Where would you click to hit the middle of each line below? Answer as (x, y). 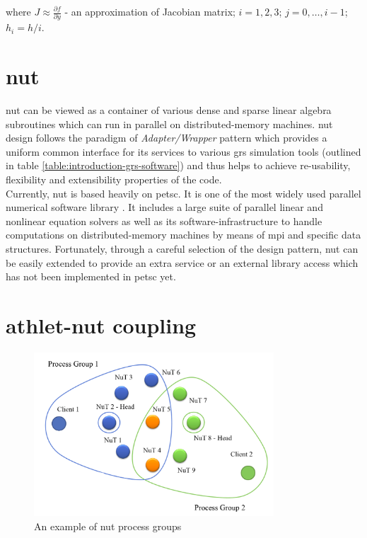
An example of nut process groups (108, 526)
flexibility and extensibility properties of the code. (114, 179)
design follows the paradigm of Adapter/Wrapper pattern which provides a (167, 138)
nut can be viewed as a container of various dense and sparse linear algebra (169, 110)
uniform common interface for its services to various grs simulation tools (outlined (183, 151)
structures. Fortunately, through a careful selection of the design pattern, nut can (182, 248)
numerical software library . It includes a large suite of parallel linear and (164, 207)
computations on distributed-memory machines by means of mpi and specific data (183, 235)
